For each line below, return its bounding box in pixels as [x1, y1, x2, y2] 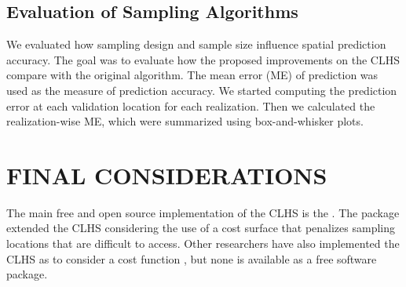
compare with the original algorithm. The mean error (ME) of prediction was [6, 67, 379, 83]
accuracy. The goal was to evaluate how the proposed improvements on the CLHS [6, 51, 400, 67]
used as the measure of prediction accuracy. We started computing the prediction [6, 82, 397, 98]
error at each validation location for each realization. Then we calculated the [6, 97, 375, 114]
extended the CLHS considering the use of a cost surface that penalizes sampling [6, 220, 395, 236]
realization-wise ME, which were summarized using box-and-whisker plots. [6, 113, 364, 129]
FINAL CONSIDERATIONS [6, 158, 327, 191]
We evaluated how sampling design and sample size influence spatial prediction [6, 36, 386, 53]
